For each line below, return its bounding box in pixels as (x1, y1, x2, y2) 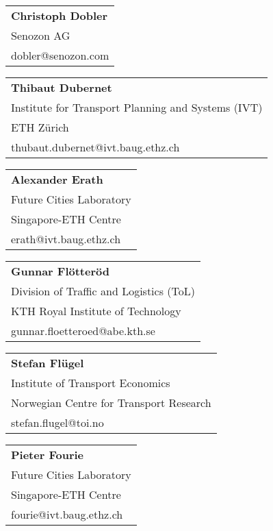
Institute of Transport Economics (11, 375, 170, 391)
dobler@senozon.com (11, 47, 109, 63)
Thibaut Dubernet (11, 79, 112, 95)
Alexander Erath (11, 171, 103, 187)
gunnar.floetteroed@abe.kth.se (11, 323, 155, 338)
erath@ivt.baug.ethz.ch (11, 231, 121, 247)
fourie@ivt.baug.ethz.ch (11, 506, 123, 522)
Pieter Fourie (11, 447, 84, 462)
